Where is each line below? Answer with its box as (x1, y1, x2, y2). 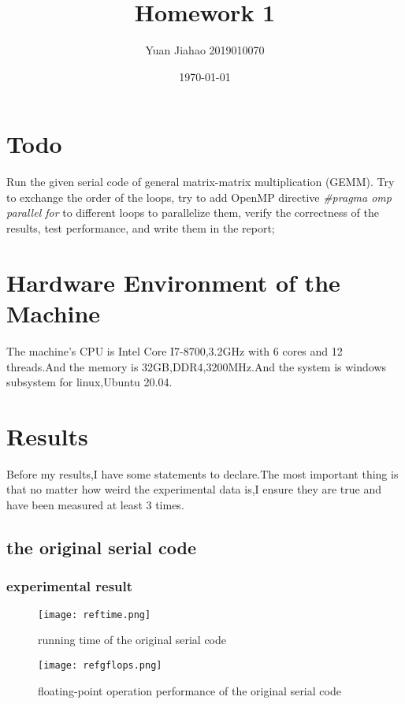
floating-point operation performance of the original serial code (38, 682, 341, 698)
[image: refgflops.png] (38, 659, 162, 671)
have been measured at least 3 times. (6, 497, 184, 513)
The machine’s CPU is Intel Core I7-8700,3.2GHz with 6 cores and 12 (6, 342, 343, 359)
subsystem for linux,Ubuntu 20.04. (6, 374, 173, 390)
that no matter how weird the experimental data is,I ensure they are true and (6, 481, 381, 497)
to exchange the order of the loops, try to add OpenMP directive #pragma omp (6, 188, 392, 205)
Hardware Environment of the (6, 266, 340, 298)
